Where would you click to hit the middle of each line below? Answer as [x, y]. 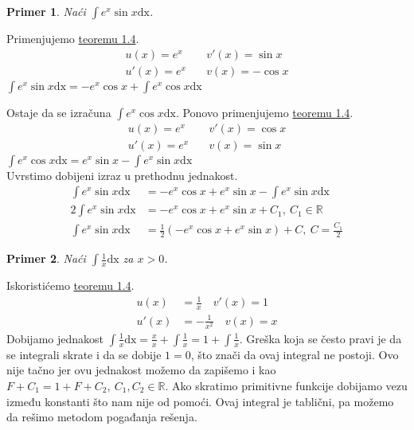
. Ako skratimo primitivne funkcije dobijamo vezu [286, 385]
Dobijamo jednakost [55, 338]
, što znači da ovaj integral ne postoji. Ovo [295, 354]
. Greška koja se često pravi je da [320, 338]
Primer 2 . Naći [46, 258]
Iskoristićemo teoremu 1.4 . [70, 285]
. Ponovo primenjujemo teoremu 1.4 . [264, 112]
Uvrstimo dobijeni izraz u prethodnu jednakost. [122, 175]
